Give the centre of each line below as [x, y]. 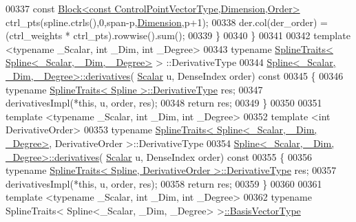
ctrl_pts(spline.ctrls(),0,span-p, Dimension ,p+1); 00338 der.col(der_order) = [167, 22]
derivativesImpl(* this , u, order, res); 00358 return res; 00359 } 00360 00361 [164, 183]
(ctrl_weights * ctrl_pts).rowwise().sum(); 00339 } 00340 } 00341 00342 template [178, 35]
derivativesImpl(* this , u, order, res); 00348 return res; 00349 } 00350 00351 [164, 103]
